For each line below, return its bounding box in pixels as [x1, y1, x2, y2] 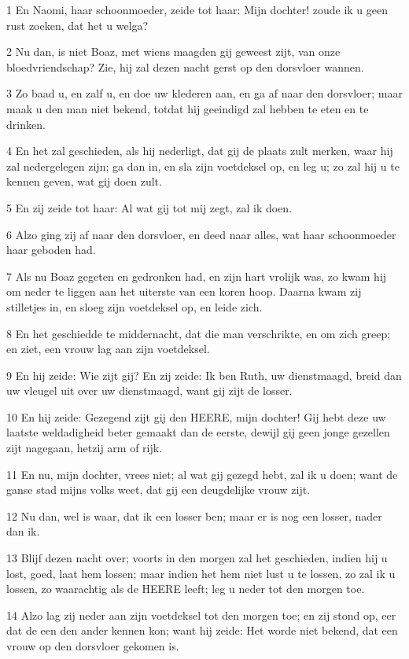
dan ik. [6, 523, 40, 539]
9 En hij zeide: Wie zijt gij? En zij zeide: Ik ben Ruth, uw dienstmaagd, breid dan [6, 366, 402, 383]
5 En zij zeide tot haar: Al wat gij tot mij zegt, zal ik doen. [6, 199, 293, 215]
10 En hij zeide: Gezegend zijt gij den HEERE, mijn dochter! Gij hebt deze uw [6, 408, 386, 425]
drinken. [6, 116, 46, 132]
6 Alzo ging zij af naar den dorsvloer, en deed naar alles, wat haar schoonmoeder [6, 226, 396, 242]
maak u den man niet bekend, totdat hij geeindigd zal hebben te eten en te [6, 100, 369, 116]
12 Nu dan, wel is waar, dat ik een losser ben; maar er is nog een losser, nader [6, 507, 382, 524]
